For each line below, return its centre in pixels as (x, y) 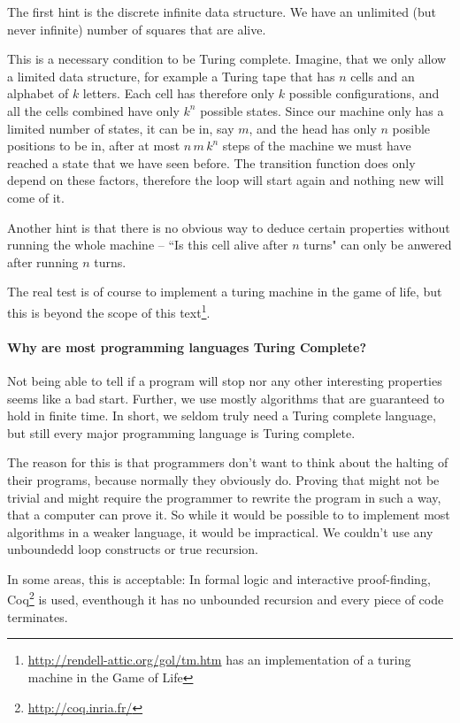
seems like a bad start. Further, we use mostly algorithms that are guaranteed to (226, 398)
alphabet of (38, 93)
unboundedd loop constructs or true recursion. (133, 549)
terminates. (38, 616)
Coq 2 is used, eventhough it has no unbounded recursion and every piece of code (226, 598)
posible (411, 128)
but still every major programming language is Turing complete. (181, 432)
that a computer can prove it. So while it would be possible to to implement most (229, 515)
